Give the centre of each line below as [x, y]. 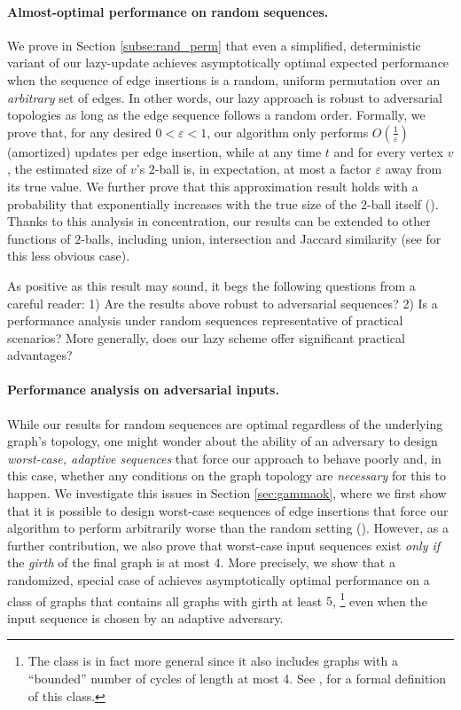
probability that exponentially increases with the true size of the [182, 203]
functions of [39, 238]
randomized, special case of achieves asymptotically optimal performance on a [219, 580]
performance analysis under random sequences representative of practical [205, 320]
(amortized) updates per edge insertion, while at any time [164, 151]
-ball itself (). [402, 203]
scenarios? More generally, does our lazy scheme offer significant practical [206, 337]
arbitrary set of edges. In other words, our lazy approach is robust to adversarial [225, 97]
